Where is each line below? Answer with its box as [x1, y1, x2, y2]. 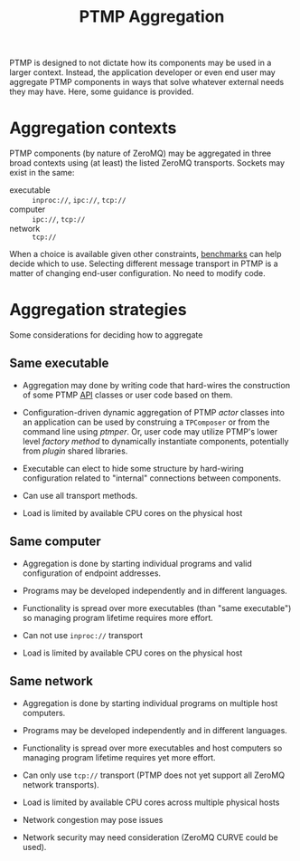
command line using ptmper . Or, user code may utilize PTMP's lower [22, 426, 278, 436]
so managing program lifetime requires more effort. [22, 612, 214, 623]
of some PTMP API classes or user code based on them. [22, 389, 233, 400]
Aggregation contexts [9, 118, 177, 139]
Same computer [9, 534, 101, 550]
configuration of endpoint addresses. [22, 568, 161, 579]
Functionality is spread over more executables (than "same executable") [22, 602, 292, 613]
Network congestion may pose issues [22, 814, 164, 825]
